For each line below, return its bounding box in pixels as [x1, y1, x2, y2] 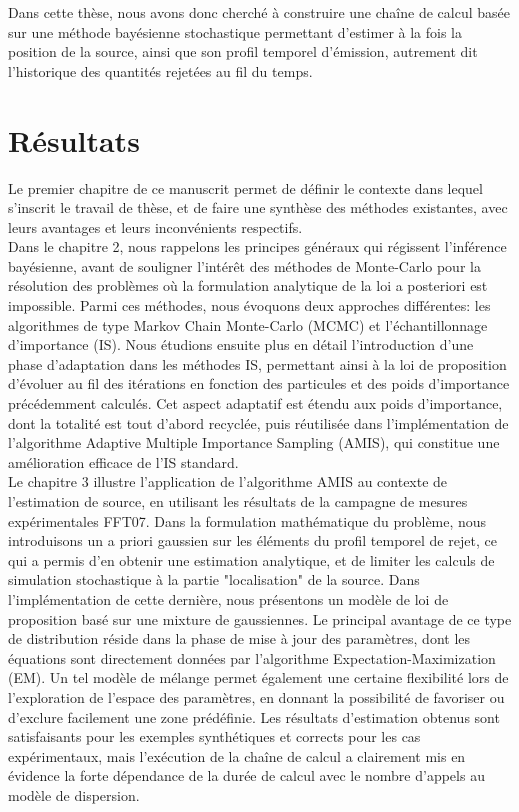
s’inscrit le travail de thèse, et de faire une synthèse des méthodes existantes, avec [8, 197, 508, 218]
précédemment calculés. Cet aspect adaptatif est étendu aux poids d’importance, [8, 393, 503, 414]
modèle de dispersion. [8, 784, 140, 805]
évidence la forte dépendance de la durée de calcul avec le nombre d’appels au [8, 765, 485, 786]
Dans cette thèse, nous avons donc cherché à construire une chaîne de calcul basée [8, 2, 510, 22]
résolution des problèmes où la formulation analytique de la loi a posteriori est [8, 275, 488, 296]
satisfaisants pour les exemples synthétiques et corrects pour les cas [8, 726, 421, 747]
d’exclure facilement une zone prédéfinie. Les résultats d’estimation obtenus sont [8, 706, 500, 727]
